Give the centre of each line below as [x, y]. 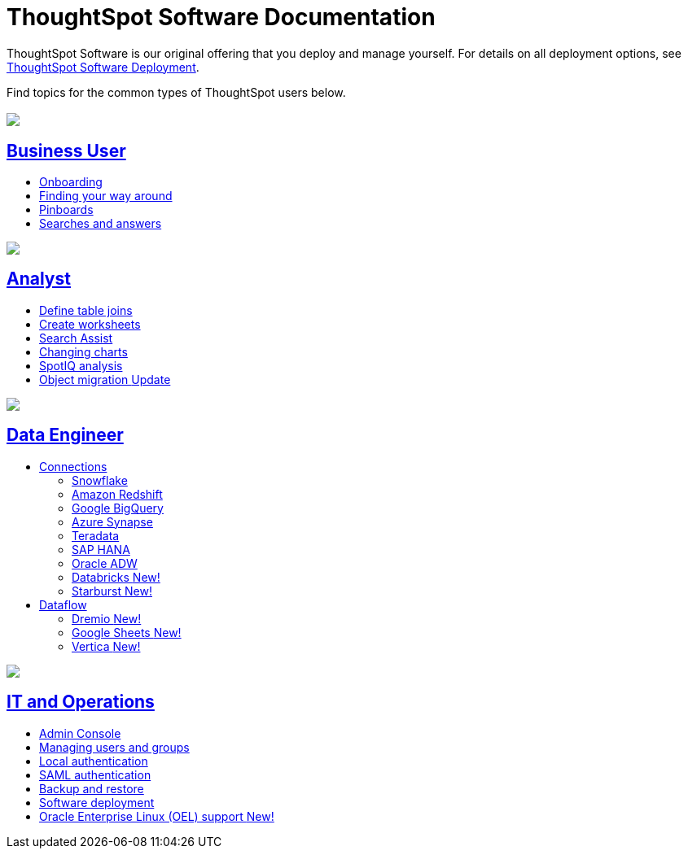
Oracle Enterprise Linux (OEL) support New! [157, 816]
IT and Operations [81, 702]
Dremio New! [107, 618]
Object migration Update [105, 379]
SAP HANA [101, 549]
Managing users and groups [114, 747]
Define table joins [86, 310]
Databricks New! [116, 577]
